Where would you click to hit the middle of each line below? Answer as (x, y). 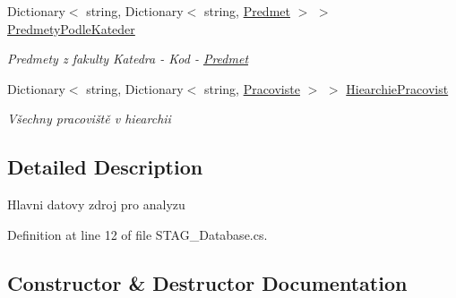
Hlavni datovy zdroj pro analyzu (96, 204)
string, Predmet (247, 11)
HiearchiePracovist (397, 88)
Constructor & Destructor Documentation (207, 282)
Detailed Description (105, 167)
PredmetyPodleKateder (71, 28)
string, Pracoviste (252, 88)
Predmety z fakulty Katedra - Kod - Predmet (128, 59)
